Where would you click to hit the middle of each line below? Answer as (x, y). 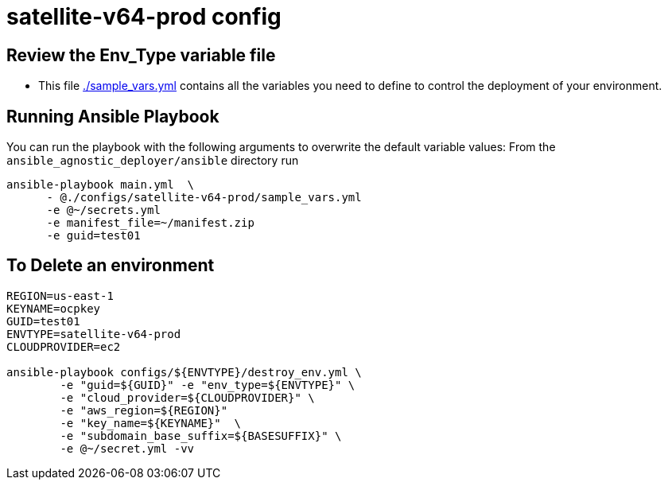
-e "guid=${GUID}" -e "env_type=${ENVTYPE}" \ (208, 385)
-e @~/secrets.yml (103, 210)
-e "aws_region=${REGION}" (144, 410)
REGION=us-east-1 (60, 295)
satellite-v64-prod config (144, 17)
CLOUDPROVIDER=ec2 (64, 346)
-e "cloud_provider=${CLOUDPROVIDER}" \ (187, 397)
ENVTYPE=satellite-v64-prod (94, 334)
